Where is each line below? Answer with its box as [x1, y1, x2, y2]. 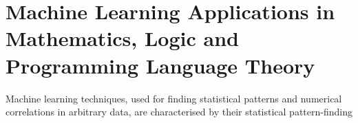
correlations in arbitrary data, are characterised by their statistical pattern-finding [6, 104, 352, 119]
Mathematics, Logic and [6, 24, 239, 52]
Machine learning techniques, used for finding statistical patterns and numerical [6, 91, 342, 105]
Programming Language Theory [6, 51, 315, 79]
